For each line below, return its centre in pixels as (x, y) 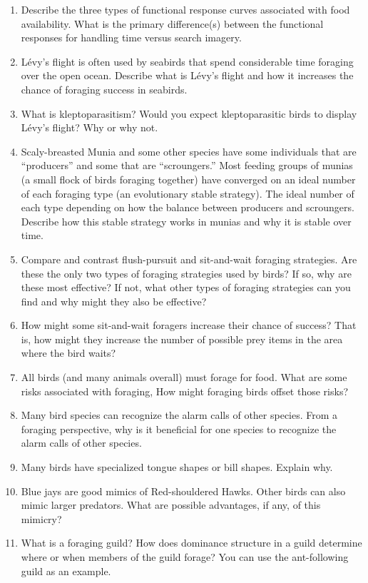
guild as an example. (66, 571)
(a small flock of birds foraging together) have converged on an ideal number (188, 179)
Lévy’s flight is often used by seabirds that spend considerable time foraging (187, 61)
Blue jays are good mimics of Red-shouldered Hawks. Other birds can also (183, 491)
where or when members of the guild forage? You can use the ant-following (185, 557)
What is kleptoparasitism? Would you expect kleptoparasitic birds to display (189, 113)
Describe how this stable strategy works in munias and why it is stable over (186, 221)
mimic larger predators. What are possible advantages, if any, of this (171, 505)
